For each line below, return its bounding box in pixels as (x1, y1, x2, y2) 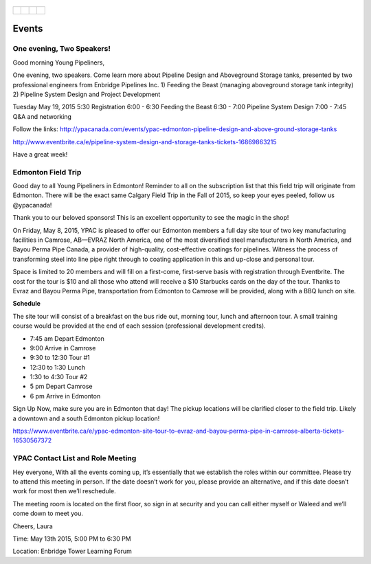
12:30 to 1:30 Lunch (30, 363, 86, 371)
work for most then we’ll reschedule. (12, 487, 116, 495)
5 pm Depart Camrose (30, 382, 93, 391)
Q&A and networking (12, 112, 72, 120)
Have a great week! (12, 150, 68, 158)
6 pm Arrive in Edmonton (30, 392, 101, 400)
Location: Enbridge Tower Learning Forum (12, 547, 132, 556)
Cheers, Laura (12, 522, 53, 530)
